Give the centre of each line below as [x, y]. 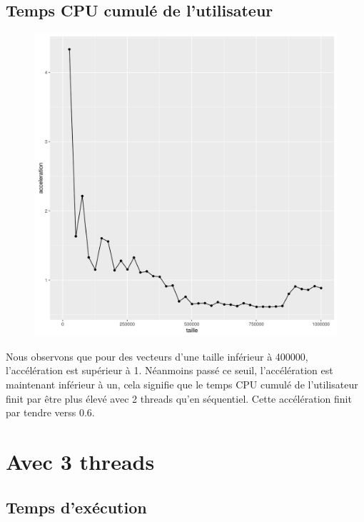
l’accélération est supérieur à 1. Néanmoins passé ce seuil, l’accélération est [170, 370]
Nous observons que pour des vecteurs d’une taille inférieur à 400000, [157, 356]
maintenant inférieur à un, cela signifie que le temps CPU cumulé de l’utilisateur [182, 384]
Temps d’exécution [76, 507]
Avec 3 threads [80, 461]
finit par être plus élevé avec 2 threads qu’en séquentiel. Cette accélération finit [179, 398]
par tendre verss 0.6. [50, 412]
